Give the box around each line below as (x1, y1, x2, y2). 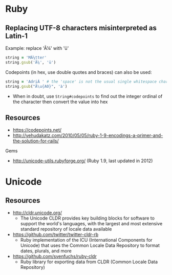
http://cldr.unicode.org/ (12, 210, 62, 216)
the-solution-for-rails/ (12, 138, 59, 144)
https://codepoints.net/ (12, 127, 62, 133)
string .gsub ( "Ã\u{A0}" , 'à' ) (5, 84, 68, 89)
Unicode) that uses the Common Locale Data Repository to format (20, 242, 160, 249)
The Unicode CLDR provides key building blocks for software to (20, 215, 155, 221)
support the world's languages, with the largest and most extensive (20, 221, 163, 227)
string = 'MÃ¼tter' (5, 55, 47, 60)
